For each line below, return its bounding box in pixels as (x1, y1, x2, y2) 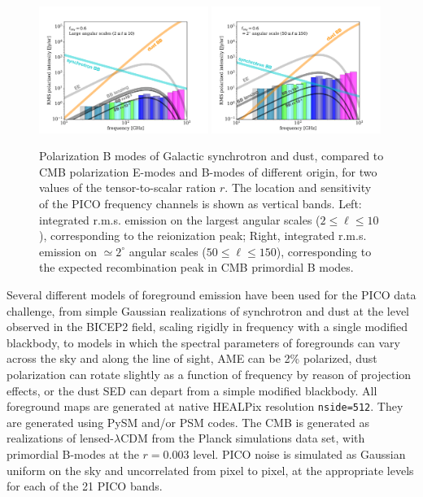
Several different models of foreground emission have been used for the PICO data (7, 286, 416, 303)
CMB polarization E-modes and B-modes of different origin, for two (39, 163, 377, 180)
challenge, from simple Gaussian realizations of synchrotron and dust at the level (7, 302, 409, 319)
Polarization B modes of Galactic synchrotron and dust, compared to (39, 147, 384, 164)
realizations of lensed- (7, 429, 115, 447)
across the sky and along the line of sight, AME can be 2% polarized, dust (7, 350, 377, 367)
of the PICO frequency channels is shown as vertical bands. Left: (39, 194, 362, 211)
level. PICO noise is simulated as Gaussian (193, 445, 406, 462)
